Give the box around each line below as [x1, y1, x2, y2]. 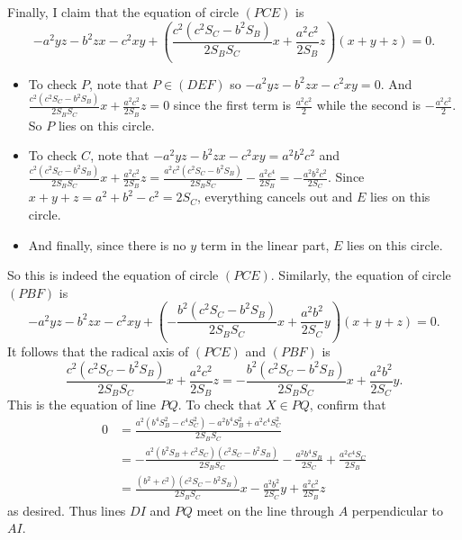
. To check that [177, 395, 262, 414]
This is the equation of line [7, 395, 157, 414]
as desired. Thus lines [7, 500, 126, 519]
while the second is [316, 95, 421, 114]
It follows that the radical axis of [7, 342, 189, 361]
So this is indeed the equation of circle [7, 265, 219, 284]
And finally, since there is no [28, 235, 186, 254]
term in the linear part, [200, 235, 330, 254]
